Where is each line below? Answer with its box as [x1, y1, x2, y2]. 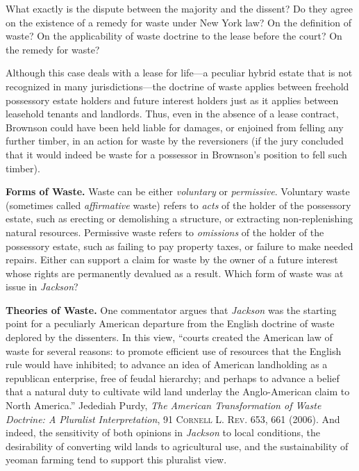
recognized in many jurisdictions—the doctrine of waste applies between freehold [6, 78, 349, 93]
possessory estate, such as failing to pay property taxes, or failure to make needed [6, 238, 353, 253]
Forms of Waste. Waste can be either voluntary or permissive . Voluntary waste [6, 184, 350, 199]
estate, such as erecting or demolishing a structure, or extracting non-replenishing [6, 211, 353, 226]
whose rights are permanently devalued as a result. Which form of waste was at [6, 265, 344, 280]
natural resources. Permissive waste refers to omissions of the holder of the [6, 224, 324, 239]
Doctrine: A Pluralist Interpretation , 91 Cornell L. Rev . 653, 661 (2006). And [6, 411, 340, 426]
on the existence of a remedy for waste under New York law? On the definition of [6, 15, 352, 29]
